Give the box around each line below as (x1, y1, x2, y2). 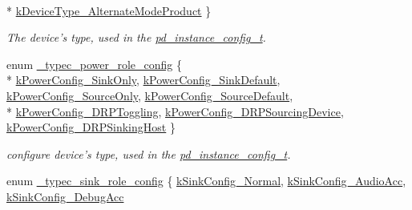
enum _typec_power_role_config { (6, 55, 183, 72)
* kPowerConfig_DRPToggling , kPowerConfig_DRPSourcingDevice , (6, 103, 344, 119)
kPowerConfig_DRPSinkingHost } (6, 119, 176, 135)
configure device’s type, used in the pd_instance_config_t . (6, 145, 291, 162)
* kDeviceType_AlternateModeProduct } (6, 2, 212, 18)
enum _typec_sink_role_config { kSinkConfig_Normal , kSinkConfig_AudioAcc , (6, 172, 406, 189)
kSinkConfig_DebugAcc (6, 188, 124, 204)
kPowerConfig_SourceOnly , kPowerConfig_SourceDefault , (6, 87, 293, 103)
